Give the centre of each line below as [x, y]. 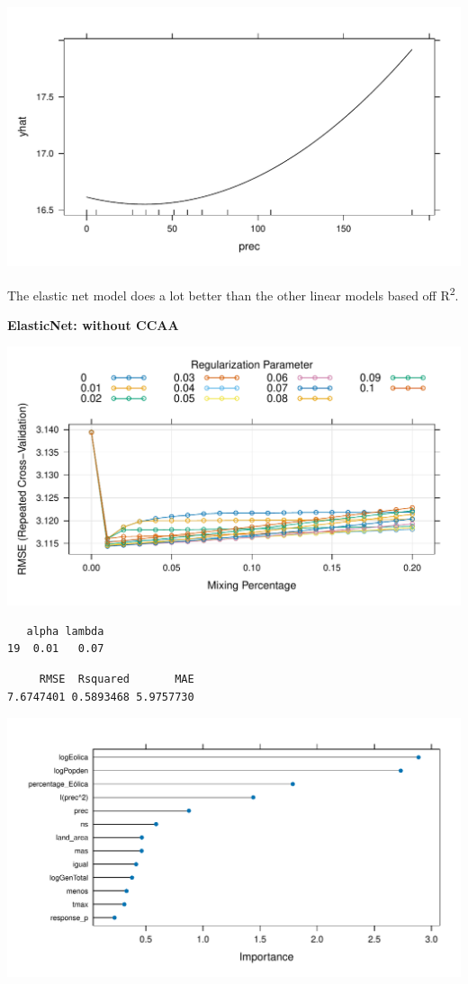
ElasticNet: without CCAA [93, 324]
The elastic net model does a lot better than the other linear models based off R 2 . [233, 293]
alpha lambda [65, 631]
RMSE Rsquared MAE [117, 680]
